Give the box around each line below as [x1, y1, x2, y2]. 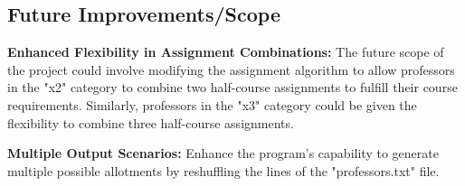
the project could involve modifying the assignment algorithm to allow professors [7, 60, 455, 79]
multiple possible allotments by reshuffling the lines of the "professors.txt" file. [7, 161, 440, 180]
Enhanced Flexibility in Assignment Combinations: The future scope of [7, 42, 444, 61]
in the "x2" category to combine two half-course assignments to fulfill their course [7, 78, 458, 97]
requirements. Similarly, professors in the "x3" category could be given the [7, 95, 417, 114]
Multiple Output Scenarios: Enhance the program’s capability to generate [7, 144, 439, 163]
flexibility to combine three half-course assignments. [7, 113, 294, 132]
